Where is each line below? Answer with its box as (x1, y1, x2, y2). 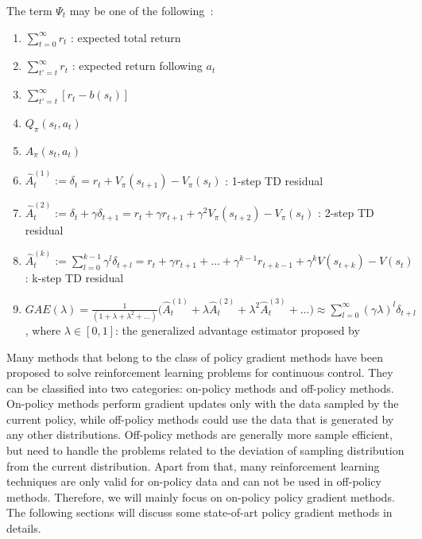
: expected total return (70, 29, 181, 45)
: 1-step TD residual (225, 172, 323, 188)
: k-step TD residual (25, 269, 124, 286)
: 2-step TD (318, 204, 374, 221)
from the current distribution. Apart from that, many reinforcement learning (6, 457, 380, 474)
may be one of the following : (69, 2, 214, 18)
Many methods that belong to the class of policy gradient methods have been (6, 348, 384, 365)
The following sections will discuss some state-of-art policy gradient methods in (6, 504, 393, 521)
